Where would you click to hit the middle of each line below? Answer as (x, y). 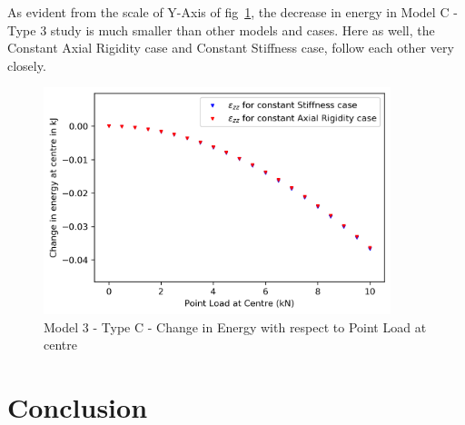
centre (60, 345)
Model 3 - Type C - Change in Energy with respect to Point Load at (235, 326)
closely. (27, 65)
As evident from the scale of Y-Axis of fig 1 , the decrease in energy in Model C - (232, 12)
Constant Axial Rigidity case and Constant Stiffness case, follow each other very (231, 48)
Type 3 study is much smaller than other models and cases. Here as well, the (221, 30)
